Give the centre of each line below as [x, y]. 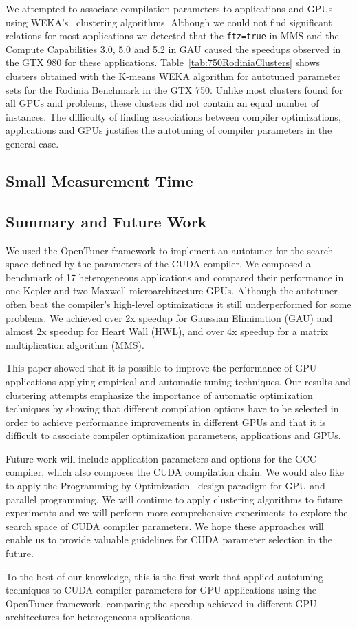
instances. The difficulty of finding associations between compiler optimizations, [173, 116]
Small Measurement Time [99, 180]
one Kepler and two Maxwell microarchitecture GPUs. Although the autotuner [172, 291]
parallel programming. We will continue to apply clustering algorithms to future [174, 499]
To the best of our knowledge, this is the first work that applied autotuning [165, 576]
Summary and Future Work [106, 221]
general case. [32, 143]
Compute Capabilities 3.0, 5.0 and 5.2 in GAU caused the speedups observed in [173, 49]
